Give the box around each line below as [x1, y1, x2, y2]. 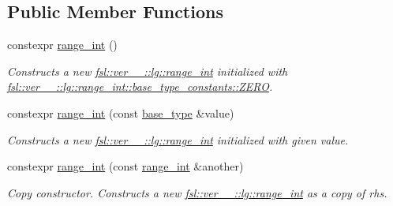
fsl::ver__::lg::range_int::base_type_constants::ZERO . [7, 78, 273, 95]
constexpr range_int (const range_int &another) [7, 158, 244, 174]
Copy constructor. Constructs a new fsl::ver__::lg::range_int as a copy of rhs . [7, 184, 387, 200]
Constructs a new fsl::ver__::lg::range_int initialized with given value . [7, 131, 349, 148]
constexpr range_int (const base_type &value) [7, 104, 234, 121]
